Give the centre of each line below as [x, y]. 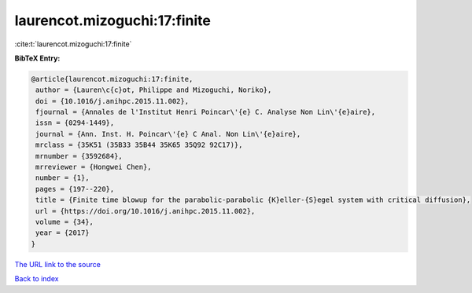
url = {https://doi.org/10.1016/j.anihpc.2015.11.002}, [146, 211]
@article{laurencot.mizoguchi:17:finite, [112, 79]
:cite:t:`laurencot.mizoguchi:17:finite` [73, 44]
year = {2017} [63, 233]
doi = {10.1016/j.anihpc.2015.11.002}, [112, 101]
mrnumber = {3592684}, [79, 156]
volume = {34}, [65, 222]
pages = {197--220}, [75, 189]
